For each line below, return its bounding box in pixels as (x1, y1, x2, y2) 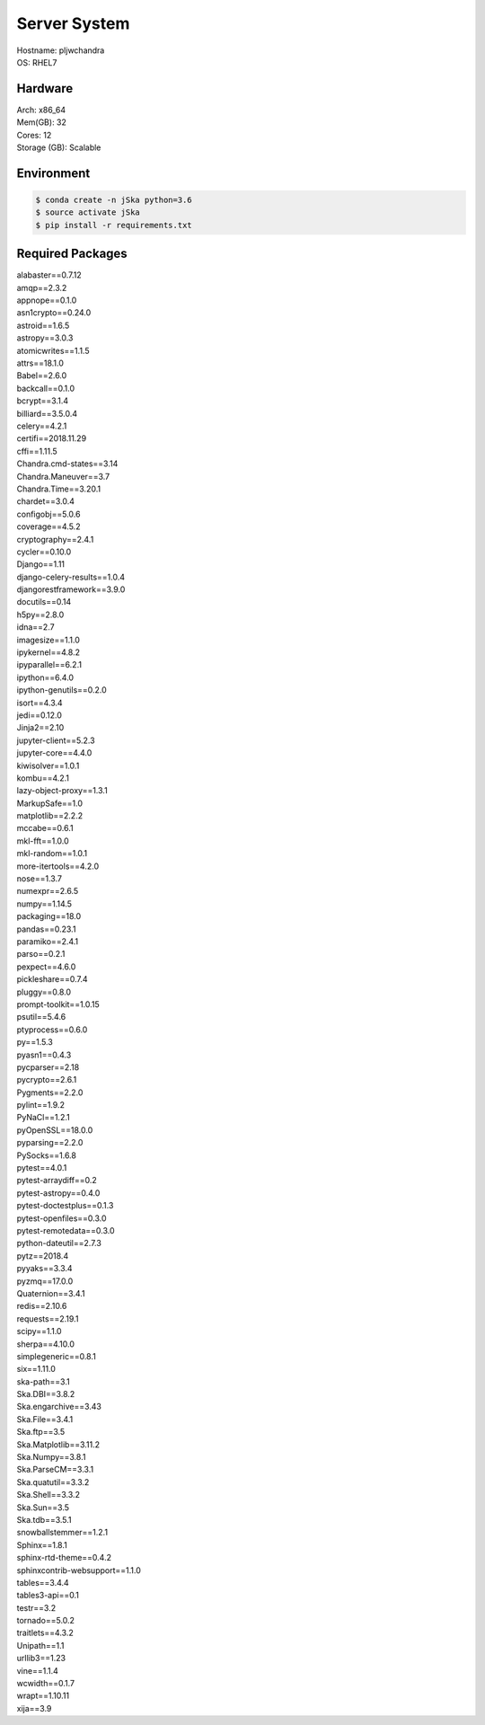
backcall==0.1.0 (16, 383, 75, 394)
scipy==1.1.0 (16, 1326, 62, 1337)
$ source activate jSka (35, 208, 141, 217)
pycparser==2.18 (16, 1061, 80, 1073)
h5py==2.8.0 (16, 609, 65, 620)
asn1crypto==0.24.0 (16, 307, 92, 318)
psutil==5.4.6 (16, 1012, 66, 1022)
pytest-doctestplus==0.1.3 (16, 1200, 114, 1211)
